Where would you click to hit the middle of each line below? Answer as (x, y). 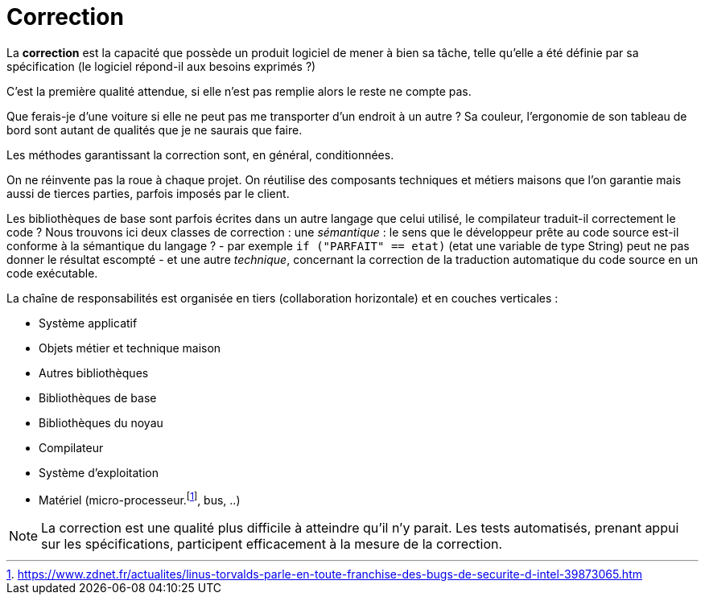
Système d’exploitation (99, 472)
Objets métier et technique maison (130, 348)
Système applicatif (88, 323)
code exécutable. (52, 273)
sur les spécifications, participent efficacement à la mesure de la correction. (272, 544)
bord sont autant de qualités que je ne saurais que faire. (155, 130)
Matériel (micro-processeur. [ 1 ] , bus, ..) (140, 498)
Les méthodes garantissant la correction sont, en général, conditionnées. (200, 154)
